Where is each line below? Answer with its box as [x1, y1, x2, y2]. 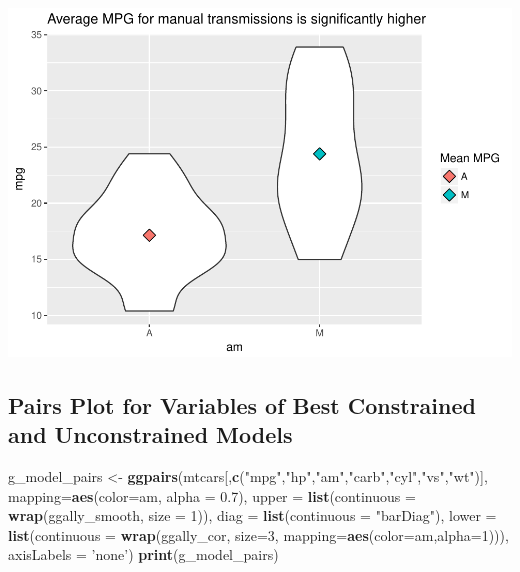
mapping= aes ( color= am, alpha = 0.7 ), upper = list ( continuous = [8, 485, 416, 506]
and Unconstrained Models [8, 419, 293, 450]
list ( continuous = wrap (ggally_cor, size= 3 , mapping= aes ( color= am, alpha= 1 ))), [8, 524, 509, 545]
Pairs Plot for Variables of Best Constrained [8, 389, 476, 420]
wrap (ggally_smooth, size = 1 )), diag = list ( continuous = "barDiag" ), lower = [8, 505, 497, 526]
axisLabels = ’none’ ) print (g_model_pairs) [8, 544, 279, 565]
